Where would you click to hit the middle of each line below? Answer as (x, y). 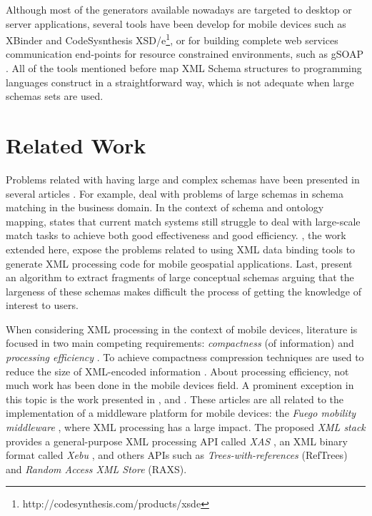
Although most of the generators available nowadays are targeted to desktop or (179, 9)
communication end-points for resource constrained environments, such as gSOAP (185, 54)
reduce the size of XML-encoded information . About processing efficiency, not (177, 371)
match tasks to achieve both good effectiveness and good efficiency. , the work (176, 235)
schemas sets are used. (55, 96)
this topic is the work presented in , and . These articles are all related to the (175, 399)
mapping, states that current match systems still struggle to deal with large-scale (183, 221)
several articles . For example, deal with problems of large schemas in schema (175, 193)
